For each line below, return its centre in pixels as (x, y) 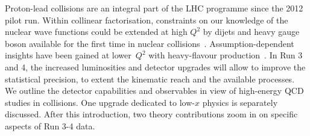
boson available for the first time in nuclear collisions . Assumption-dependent (150, 43)
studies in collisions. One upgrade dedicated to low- (100, 102)
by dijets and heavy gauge (251, 32)
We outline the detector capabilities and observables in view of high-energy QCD (154, 91)
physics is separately (240, 102)
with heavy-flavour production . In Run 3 (226, 55)
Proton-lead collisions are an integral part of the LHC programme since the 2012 (154, 8)
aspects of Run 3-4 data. (50, 125)
